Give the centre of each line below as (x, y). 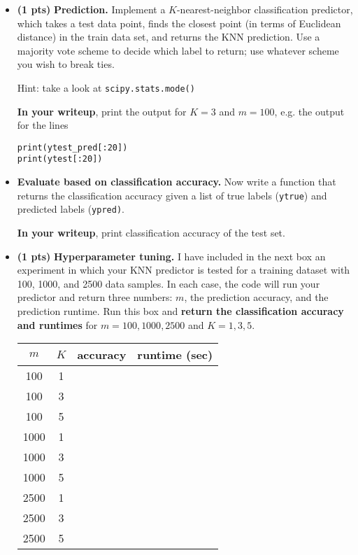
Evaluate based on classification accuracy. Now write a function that (177, 182)
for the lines (43, 125)
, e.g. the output (309, 111)
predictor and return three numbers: (95, 297)
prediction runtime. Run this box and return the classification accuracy (180, 311)
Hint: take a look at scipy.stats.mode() (106, 87)
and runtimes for (57, 324)
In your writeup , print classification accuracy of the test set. (151, 233)
